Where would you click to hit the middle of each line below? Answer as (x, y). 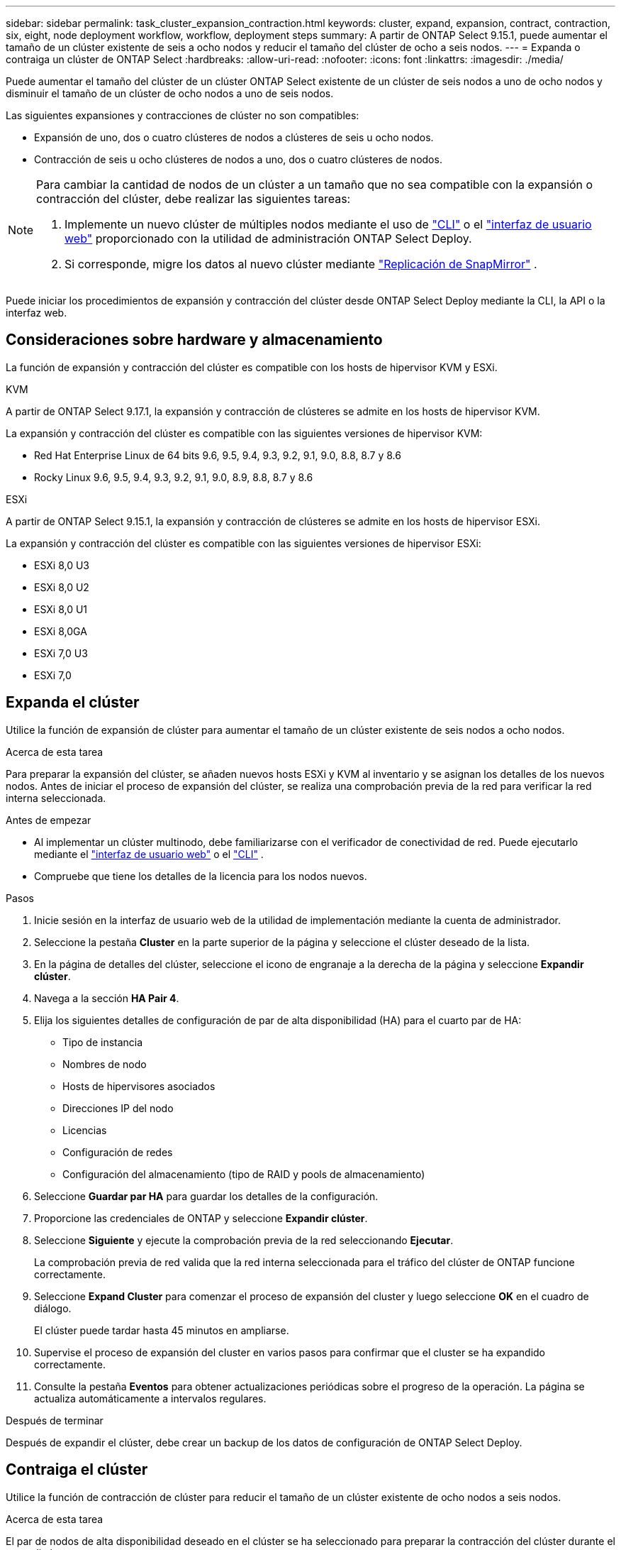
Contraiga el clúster (77, 1470)
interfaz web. (37, 313)
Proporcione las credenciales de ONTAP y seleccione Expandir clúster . (201, 1218)
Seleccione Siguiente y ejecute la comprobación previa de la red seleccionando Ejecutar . (244, 1240)
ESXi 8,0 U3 (62, 565)
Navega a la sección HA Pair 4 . (107, 998)
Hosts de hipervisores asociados (139, 1086)
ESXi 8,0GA (61, 631)
